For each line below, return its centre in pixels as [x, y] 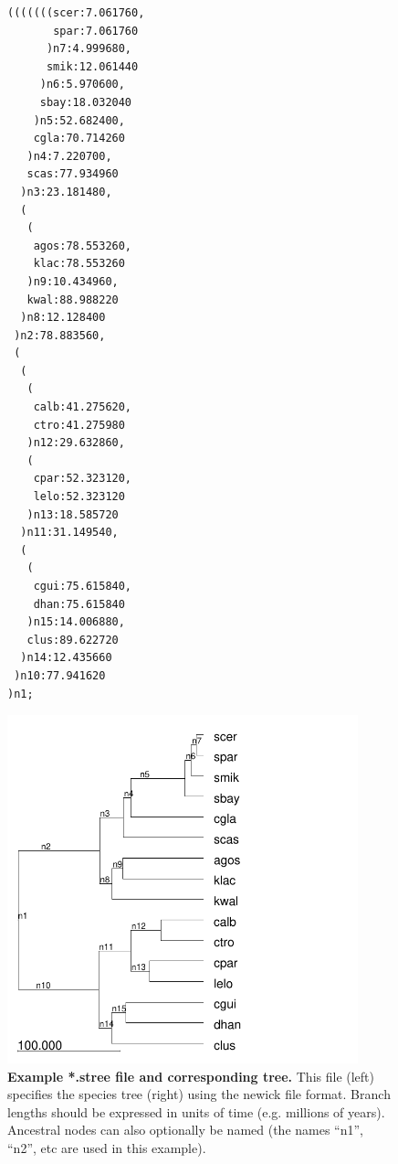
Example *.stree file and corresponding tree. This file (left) [191, 1076]
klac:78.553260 [79, 264]
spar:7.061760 [96, 31]
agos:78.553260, [83, 246]
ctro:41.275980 [79, 425]
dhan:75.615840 [79, 604]
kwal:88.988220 [73, 299]
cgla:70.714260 [79, 139]
